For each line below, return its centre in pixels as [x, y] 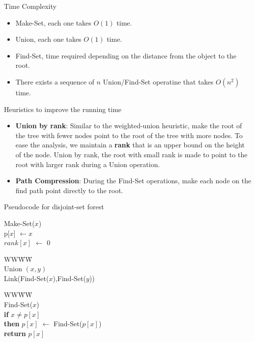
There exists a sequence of [55, 81]
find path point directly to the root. [69, 190]
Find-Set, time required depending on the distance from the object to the [126, 55]
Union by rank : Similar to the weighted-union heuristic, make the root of [129, 126]
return [15, 333]
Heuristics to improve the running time [63, 109]
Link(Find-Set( [27, 278]
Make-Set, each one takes [53, 22]
